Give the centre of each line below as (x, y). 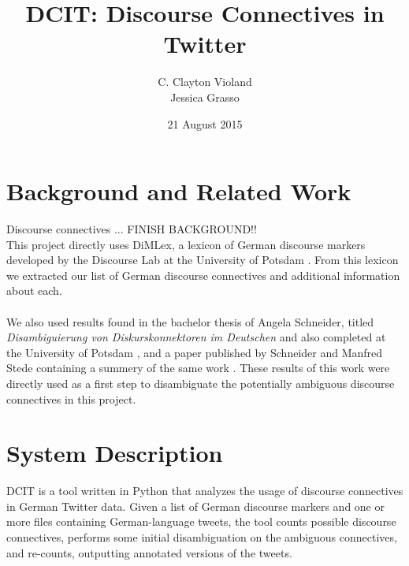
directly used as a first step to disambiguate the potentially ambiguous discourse (201, 383)
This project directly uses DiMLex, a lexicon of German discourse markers (186, 244)
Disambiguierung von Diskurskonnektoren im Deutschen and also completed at (196, 337)
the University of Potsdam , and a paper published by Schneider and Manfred (195, 352)
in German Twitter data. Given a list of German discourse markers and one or (195, 506)
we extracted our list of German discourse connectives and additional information (203, 275)
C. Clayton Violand (205, 82)
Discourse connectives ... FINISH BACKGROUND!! (132, 229)
